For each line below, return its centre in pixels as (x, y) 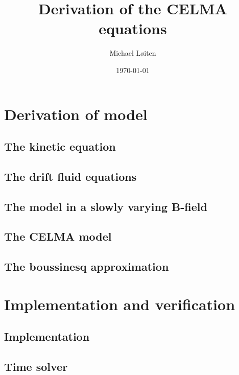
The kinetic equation (60, 146)
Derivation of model (76, 114)
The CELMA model (58, 236)
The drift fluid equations (70, 176)
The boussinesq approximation (87, 266)
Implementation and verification (120, 304)
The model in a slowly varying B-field (106, 206)
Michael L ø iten (133, 53)
